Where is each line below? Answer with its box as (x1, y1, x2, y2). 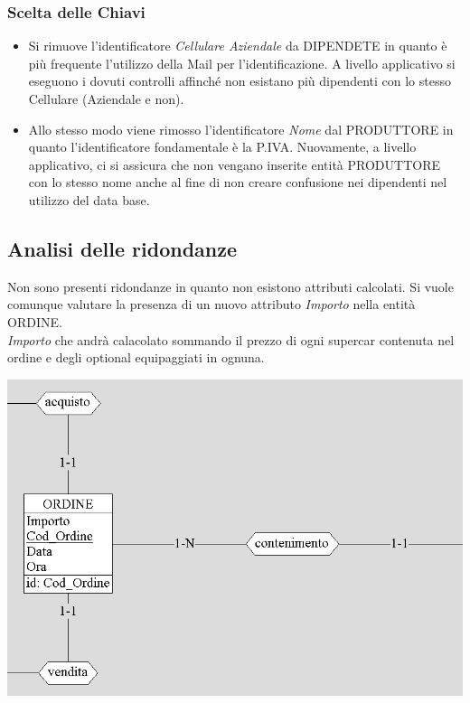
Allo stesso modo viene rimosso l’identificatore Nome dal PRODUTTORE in (28, 119, 454, 138)
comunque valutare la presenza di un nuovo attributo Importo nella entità (7, 295, 416, 314)
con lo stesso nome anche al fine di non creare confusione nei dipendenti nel (28, 173, 447, 192)
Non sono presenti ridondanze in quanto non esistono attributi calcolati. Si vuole (7, 277, 454, 295)
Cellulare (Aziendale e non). (28, 89, 184, 108)
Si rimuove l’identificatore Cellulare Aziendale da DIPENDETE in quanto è (28, 36, 447, 55)
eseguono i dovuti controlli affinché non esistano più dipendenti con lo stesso (28, 71, 451, 90)
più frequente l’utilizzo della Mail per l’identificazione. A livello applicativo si (28, 53, 456, 72)
